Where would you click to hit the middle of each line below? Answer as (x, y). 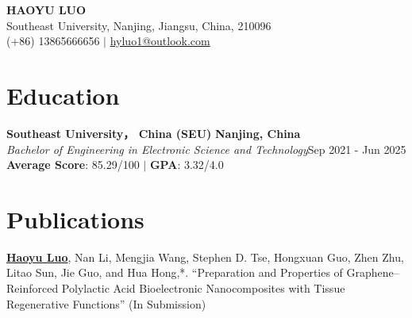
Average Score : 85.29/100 (73, 165)
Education (63, 95)
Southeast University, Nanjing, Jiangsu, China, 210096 (139, 25)
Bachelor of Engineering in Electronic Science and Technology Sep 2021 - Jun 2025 (206, 149)
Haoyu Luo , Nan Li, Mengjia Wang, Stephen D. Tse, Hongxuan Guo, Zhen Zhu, (205, 257)
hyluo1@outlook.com (160, 41)
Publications (75, 218)
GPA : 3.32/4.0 (187, 165)
